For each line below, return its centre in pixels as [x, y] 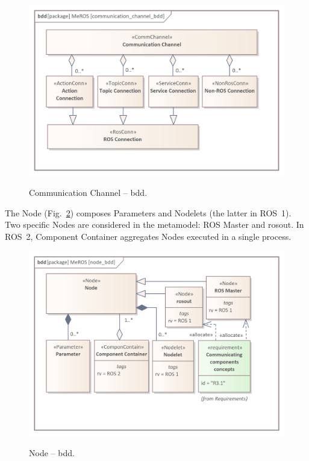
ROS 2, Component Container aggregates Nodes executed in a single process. [148, 236]
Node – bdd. [52, 453]
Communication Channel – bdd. [88, 193]
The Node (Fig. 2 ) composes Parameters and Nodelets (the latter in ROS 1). [148, 212]
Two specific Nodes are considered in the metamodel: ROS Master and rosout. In [154, 224]
